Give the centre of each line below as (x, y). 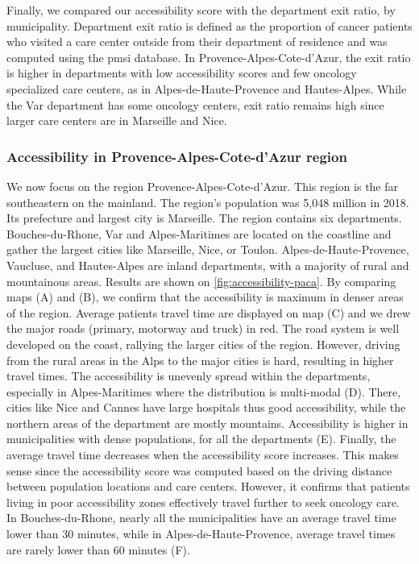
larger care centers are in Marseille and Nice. (117, 120)
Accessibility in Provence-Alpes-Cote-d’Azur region (177, 156)
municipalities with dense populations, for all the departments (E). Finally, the (201, 439)
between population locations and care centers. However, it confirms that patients (208, 486)
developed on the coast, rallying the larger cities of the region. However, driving (203, 344)
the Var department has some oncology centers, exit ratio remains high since (195, 104)
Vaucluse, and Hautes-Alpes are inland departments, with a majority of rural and (208, 265)
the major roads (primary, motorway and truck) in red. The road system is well (203, 328)
